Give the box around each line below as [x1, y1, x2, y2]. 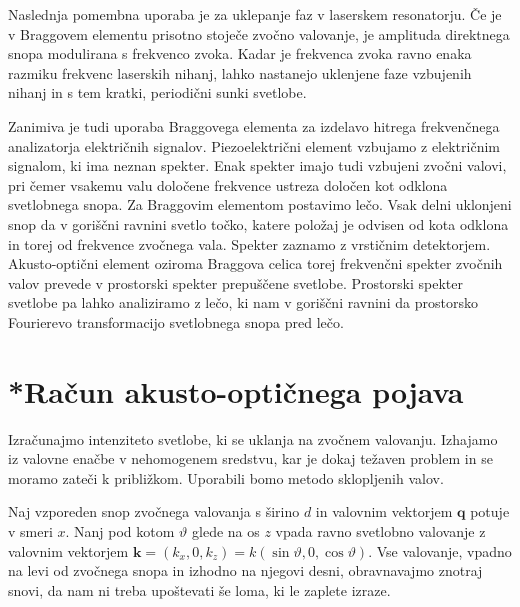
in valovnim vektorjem [315, 501, 453, 522]
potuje [470, 501, 510, 522]
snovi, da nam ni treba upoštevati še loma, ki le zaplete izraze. [8, 579, 391, 600]
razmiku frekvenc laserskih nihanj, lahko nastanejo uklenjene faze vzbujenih [8, 62, 472, 83]
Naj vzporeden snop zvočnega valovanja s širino [8, 501, 300, 522]
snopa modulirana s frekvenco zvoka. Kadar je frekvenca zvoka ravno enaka [8, 43, 472, 64]
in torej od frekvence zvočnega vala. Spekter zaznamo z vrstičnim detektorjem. [8, 233, 491, 254]
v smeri [8, 521, 53, 541]
